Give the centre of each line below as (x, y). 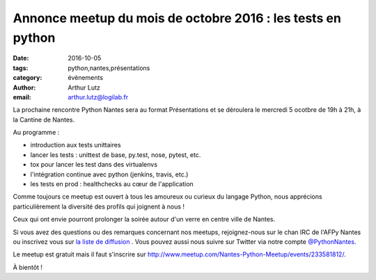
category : (28, 78)
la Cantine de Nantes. (44, 120)
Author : (24, 88)
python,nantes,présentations (109, 68)
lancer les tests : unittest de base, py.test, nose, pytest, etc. (116, 155)
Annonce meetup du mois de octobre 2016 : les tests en (177, 18)
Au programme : (36, 133)
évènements (86, 78)
